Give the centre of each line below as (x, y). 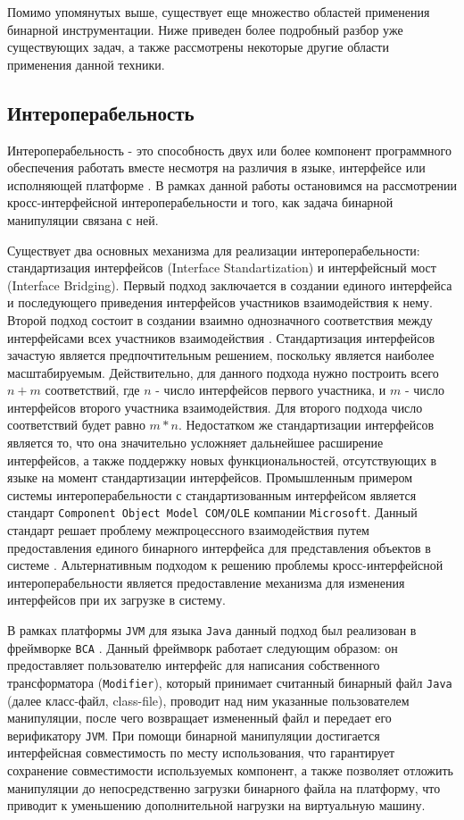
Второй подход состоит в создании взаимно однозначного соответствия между (220, 319)
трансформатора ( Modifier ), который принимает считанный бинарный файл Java (230, 682)
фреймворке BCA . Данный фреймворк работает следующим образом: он (203, 647)
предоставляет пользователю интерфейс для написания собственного (194, 665)
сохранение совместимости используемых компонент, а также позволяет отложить (231, 770)
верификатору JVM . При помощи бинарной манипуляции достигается (194, 735)
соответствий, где (92, 390)
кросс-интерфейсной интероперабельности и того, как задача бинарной (200, 202)
